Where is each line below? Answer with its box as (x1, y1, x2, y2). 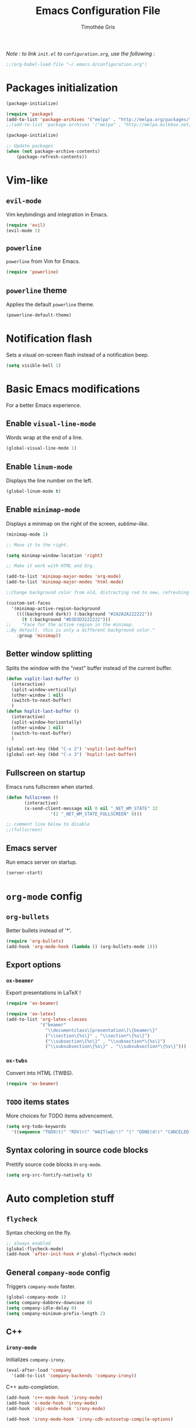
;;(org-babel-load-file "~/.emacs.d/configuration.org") (6, 61, 148, 67)
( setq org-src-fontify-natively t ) (6, 1172, 93, 1178)
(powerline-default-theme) (6, 312, 72, 318)
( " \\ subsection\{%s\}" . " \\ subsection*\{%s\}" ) (45, 1038, 166, 1044)
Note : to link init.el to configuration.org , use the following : (6, 50, 155, 57)
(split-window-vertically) (11, 687, 77, 692)
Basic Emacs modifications (6, 382, 140, 395)
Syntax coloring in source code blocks (6, 1145, 149, 1155)
